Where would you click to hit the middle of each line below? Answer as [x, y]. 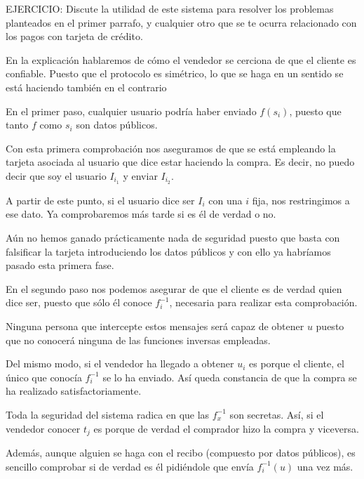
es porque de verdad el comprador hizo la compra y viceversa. [226, 428]
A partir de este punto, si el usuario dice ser [100, 200]
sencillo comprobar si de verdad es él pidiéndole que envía [130, 466]
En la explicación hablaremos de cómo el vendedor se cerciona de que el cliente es [181, 59]
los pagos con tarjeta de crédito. [74, 36]
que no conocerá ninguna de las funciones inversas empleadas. [138, 340]
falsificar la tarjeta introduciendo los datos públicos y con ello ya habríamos [168, 251]
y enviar [140, 175]
